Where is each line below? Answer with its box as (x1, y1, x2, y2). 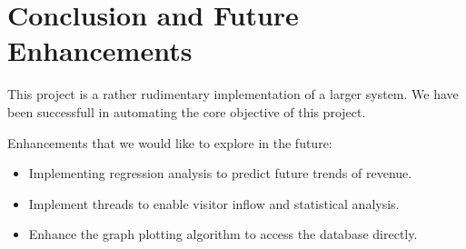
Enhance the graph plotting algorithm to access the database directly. (28, 224, 418, 244)
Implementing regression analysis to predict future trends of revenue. (28, 164, 412, 183)
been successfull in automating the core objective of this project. (7, 102, 366, 121)
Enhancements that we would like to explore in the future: (7, 133, 332, 152)
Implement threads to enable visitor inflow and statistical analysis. (28, 194, 400, 213)
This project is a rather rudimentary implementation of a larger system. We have (7, 85, 459, 104)
